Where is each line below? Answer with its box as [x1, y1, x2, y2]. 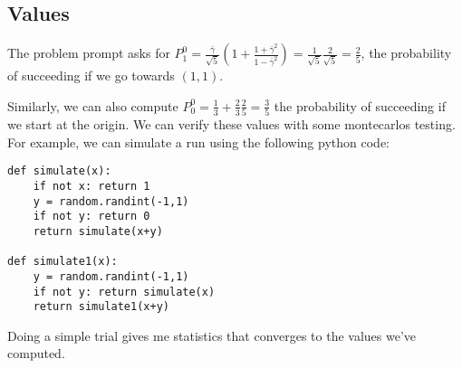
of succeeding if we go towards [7, 66, 175, 85]
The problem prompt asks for [7, 43, 170, 62]
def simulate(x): [7, 165, 111, 178]
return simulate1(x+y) [33, 300, 169, 314]
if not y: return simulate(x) [33, 285, 216, 298]
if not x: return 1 [33, 179, 150, 193]
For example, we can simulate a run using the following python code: [7, 132, 390, 151]
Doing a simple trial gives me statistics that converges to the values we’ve [7, 326, 417, 344]
